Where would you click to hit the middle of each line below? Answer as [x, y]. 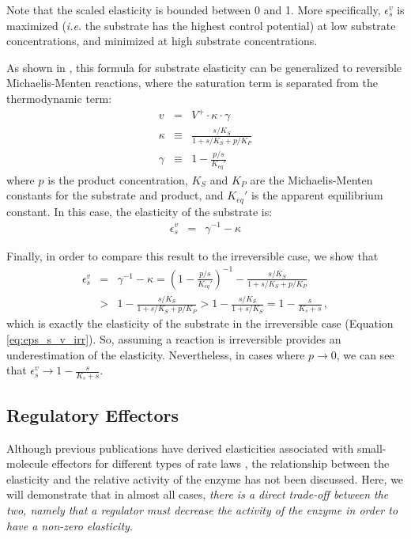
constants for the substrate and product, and [115, 195]
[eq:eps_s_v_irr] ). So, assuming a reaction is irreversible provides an [174, 338]
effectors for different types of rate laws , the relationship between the [221, 463]
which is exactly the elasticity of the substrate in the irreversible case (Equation [200, 323]
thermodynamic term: [59, 98]
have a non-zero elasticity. [70, 525]
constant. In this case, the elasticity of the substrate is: [140, 211]
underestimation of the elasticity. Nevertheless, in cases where [156, 354]
